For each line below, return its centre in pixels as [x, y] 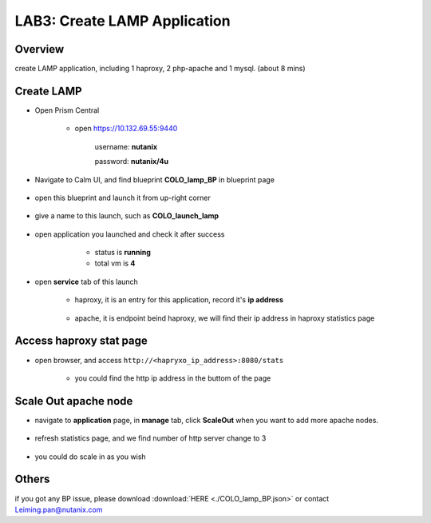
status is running [123, 253]
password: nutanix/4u [132, 162]
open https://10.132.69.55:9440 [126, 129]
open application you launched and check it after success [130, 234]
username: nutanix [126, 146]
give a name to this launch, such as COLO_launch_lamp [127, 216]
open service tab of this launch [87, 281]
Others [32, 479]
